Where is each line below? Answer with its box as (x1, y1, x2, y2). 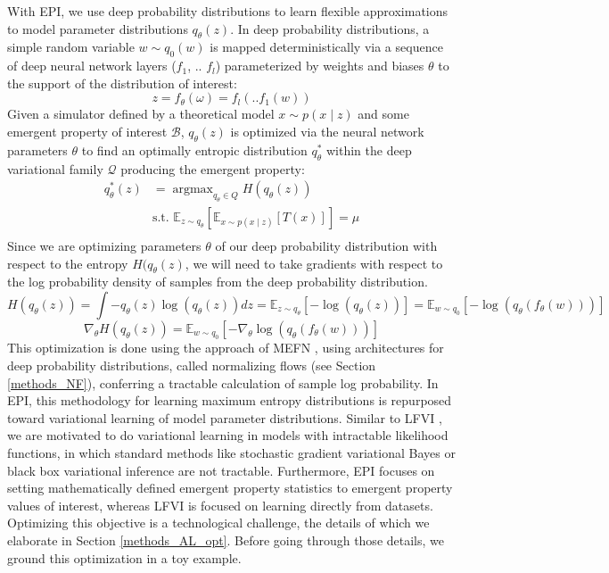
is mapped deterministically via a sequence (210, 37, 443, 56)
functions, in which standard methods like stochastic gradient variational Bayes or (7, 443, 456, 461)
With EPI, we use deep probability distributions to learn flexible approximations (7, 2, 449, 20)
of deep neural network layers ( (7, 56, 177, 75)
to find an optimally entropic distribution (81, 140, 308, 159)
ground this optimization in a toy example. (7, 548, 242, 567)
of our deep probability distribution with (215, 237, 438, 254)
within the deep (325, 140, 412, 159)
